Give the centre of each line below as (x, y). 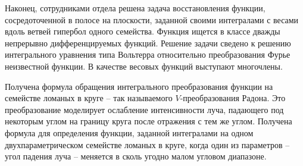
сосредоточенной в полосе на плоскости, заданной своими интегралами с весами (152, 19)
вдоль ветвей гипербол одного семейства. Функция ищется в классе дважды (143, 31)
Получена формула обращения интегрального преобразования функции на (139, 86)
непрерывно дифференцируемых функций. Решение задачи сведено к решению (148, 43)
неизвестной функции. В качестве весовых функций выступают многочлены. (144, 66)
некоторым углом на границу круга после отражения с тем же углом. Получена (149, 121)
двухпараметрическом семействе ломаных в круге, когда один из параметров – (147, 144)
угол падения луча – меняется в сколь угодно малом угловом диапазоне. (136, 156)
